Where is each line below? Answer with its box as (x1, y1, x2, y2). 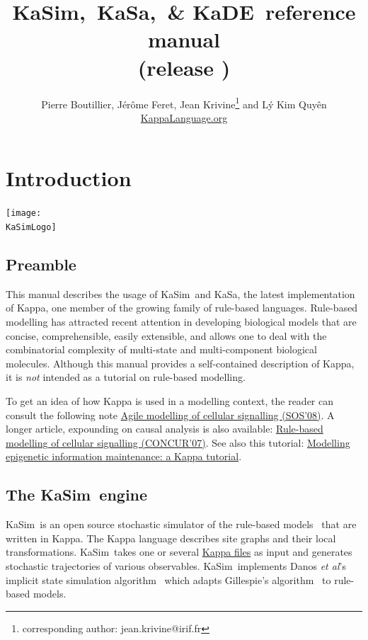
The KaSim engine (6, 484, 148, 505)
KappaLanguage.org (140, 110, 228, 125)
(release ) (137, 52, 231, 81)
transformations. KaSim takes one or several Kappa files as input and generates (6, 544, 352, 559)
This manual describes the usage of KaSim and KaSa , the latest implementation (6, 286, 355, 301)
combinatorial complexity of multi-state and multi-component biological (6, 342, 317, 357)
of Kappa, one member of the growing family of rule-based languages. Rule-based (6, 300, 358, 315)
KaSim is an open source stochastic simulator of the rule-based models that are (6, 517, 357, 532)
